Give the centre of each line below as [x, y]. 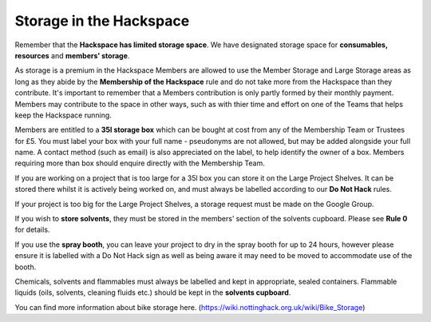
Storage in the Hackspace [102, 21]
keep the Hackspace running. [63, 115]
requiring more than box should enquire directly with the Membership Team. [140, 163]
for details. [32, 230]
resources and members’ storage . [72, 55]
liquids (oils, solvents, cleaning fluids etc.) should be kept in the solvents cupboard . [153, 292]
